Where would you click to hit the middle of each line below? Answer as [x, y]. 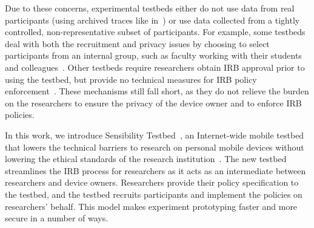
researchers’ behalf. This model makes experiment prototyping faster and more [151, 206]
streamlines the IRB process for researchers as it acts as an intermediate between [155, 170]
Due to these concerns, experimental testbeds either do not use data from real [150, 8]
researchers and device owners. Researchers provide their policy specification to [152, 182]
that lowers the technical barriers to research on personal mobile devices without [155, 147]
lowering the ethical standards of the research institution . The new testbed [146, 159]
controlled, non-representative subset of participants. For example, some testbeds [155, 32]
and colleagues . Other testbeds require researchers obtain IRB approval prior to [155, 67]
